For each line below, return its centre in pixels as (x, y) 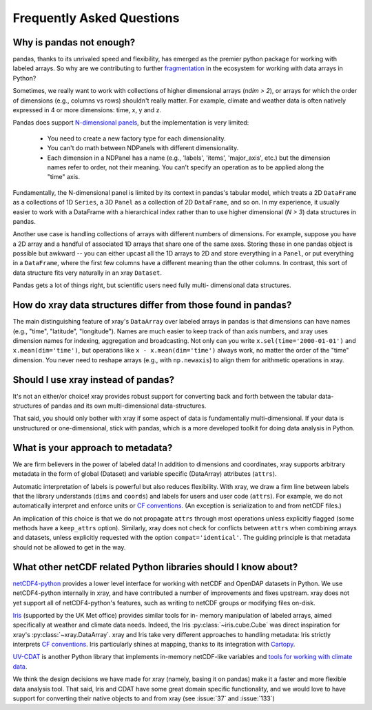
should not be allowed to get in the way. (69, 547)
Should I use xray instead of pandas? (94, 380)
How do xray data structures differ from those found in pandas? (152, 305)
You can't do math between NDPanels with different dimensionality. (143, 148)
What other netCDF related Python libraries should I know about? (155, 567)
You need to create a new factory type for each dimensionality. (137, 138)
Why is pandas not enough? (74, 42)
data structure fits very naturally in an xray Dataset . (87, 273)
